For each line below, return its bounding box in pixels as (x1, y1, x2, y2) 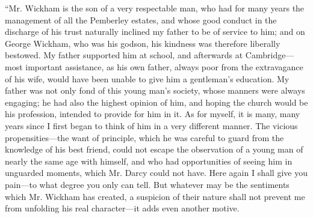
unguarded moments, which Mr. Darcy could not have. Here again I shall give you (5, 166, 308, 179)
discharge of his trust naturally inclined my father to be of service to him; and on (5, 25, 305, 38)
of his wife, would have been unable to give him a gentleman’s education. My (5, 72, 290, 85)
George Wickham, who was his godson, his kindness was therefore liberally (5, 37, 280, 49)
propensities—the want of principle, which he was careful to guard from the (5, 131, 284, 144)
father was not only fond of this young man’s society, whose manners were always (5, 84, 305, 97)
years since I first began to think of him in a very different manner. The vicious (5, 119, 298, 132)
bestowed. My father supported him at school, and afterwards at (5, 49, 243, 61)
